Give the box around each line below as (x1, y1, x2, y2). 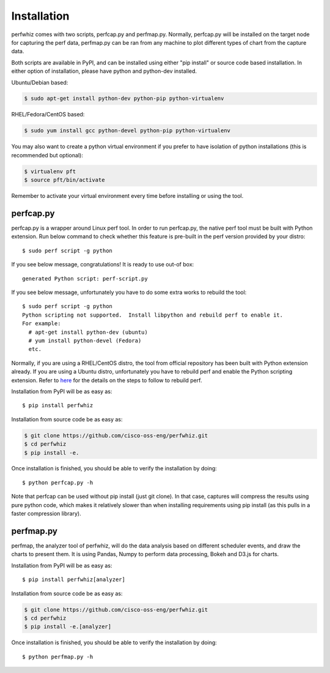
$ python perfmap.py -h (22, 653, 94, 660)
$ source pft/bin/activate (24, 176, 105, 184)
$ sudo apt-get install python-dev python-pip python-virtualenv (24, 95, 224, 102)
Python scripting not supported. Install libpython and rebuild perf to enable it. (22, 311, 284, 318)
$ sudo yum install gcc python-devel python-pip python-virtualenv (24, 127, 231, 134)
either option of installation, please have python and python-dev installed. (11, 67, 197, 75)
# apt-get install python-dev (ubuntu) (28, 328, 148, 336)
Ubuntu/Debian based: (11, 78, 68, 86)
